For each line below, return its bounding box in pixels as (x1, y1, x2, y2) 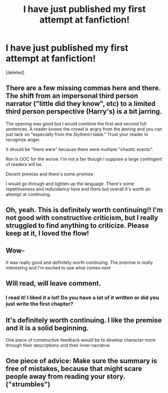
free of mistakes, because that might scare (5, 364, 142, 373)
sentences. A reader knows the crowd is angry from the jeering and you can (5, 126, 162, 132)
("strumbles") (5, 380, 50, 388)
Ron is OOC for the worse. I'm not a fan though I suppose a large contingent (5, 156, 162, 162)
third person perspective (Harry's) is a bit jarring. (5, 107, 162, 116)
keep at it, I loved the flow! (5, 229, 89, 238)
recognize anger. (5, 136, 40, 142)
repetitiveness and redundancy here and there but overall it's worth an (5, 186, 150, 192)
